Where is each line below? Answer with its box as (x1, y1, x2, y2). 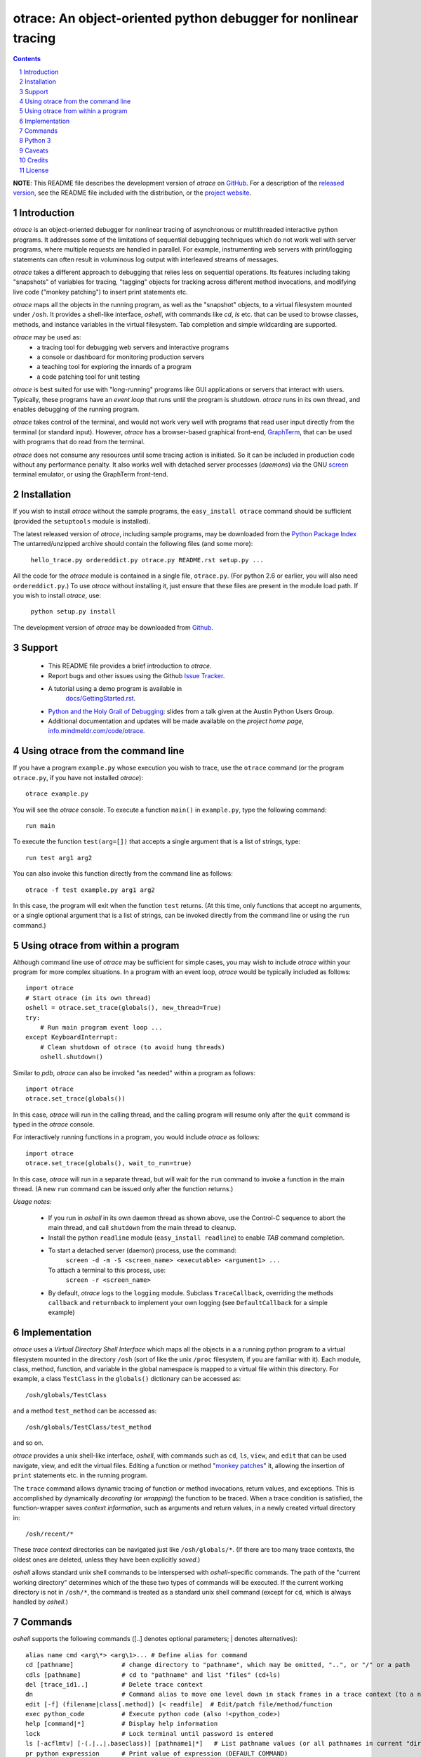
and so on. (13, 1438, 44, 1447)
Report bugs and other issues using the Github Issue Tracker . (48, 671, 225, 680)
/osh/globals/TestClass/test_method (25, 1423, 152, 1431)
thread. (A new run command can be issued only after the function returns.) (13, 1185, 234, 1193)
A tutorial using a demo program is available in (48, 684, 182, 692)
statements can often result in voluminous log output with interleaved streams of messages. (13, 255, 279, 264)
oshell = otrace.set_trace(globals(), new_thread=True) (25, 1004, 222, 1012)
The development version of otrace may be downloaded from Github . (13, 623, 214, 632)
